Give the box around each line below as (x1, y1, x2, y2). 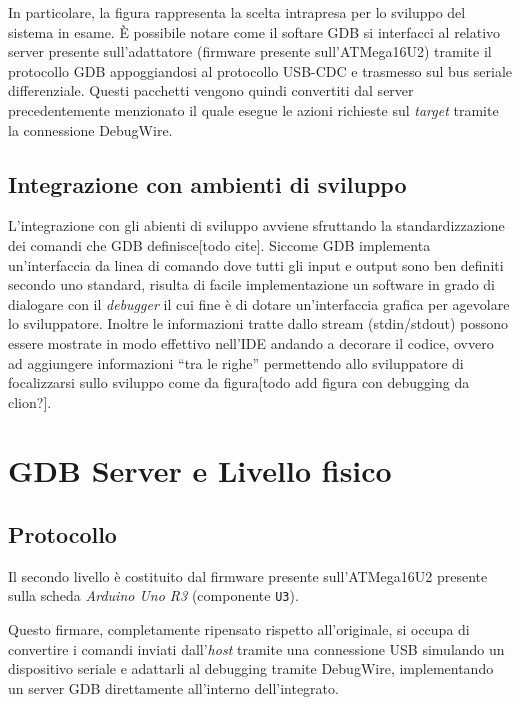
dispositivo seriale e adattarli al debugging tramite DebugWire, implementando (8, 658, 494, 679)
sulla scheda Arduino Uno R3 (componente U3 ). (8, 585, 299, 606)
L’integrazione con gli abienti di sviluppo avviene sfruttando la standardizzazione (8, 215, 505, 236)
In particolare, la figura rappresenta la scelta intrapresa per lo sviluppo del (8, 2, 466, 22)
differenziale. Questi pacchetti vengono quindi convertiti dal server (8, 80, 414, 101)
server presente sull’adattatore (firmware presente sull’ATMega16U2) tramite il (8, 41, 492, 62)
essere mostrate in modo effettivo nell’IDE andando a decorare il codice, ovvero (8, 332, 494, 353)
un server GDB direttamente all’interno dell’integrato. (8, 677, 339, 698)
